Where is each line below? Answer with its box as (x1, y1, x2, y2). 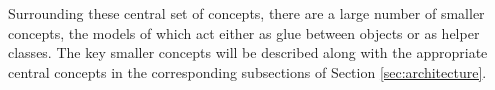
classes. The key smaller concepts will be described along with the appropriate (8, 42, 488, 63)
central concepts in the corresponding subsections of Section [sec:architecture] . (8, 61, 487, 82)
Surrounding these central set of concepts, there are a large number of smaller (8, 3, 485, 23)
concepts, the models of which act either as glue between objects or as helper (8, 22, 480, 43)
